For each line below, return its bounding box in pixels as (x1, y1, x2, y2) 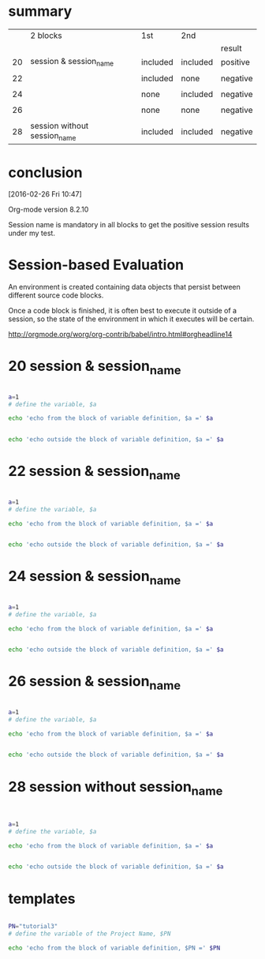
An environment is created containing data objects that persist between (8, 283, 241, 292)
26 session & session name (8, 672, 181, 693)
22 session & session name (8, 463, 181, 483)
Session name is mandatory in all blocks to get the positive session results (8, 220, 250, 230)
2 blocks (30, 30, 63, 41)
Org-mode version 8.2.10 (8, 204, 89, 215)
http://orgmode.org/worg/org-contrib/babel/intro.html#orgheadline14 (8, 330, 233, 339)
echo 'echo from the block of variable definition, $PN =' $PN (8, 944, 221, 953)
